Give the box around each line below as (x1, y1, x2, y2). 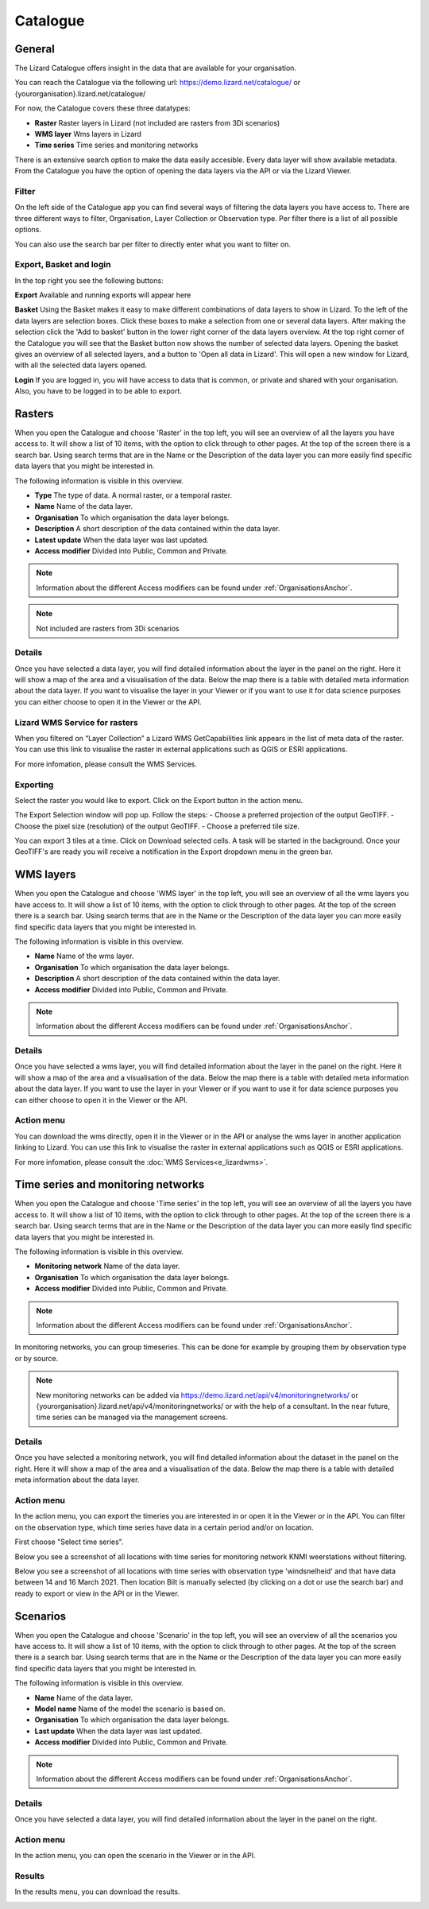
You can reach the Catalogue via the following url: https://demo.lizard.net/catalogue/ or (14, 78, 301, 87)
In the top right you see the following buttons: (14, 275, 164, 285)
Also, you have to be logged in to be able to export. (14, 386, 183, 396)
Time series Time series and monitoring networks (34, 140, 199, 150)
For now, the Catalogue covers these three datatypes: (14, 103, 191, 113)
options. (14, 225, 42, 235)
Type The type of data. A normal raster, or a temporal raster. (34, 491, 233, 500)
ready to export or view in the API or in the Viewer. (14, 1589, 180, 1598)
